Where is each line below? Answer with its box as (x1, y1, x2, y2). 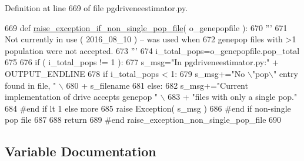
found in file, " (5, 79, 56, 91)
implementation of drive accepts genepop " (5, 90, 158, 103)
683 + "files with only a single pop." (168, 90, 298, 103)
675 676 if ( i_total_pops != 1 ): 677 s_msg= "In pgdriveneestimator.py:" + (5, 56, 279, 68)
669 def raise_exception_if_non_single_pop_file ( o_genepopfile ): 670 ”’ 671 (5, 21, 288, 33)
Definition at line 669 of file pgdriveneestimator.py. (5, 2, 188, 14)
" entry (273, 67, 298, 79)
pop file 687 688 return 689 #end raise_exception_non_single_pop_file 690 (5, 113, 282, 126)
